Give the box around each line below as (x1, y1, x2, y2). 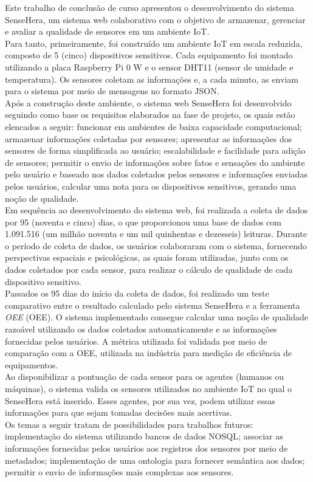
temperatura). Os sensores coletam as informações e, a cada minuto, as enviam (5, 72, 298, 85)
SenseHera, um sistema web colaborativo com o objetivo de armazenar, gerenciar (5, 13, 306, 26)
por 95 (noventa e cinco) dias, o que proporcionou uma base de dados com (5, 215, 281, 228)
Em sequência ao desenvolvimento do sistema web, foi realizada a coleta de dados (5, 204, 308, 216)
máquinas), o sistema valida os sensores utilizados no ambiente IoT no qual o (5, 382, 292, 394)
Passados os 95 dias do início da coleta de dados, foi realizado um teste (5, 287, 269, 300)
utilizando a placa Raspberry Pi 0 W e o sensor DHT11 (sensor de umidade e (5, 60, 294, 73)
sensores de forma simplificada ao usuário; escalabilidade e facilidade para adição (5, 144, 306, 157)
